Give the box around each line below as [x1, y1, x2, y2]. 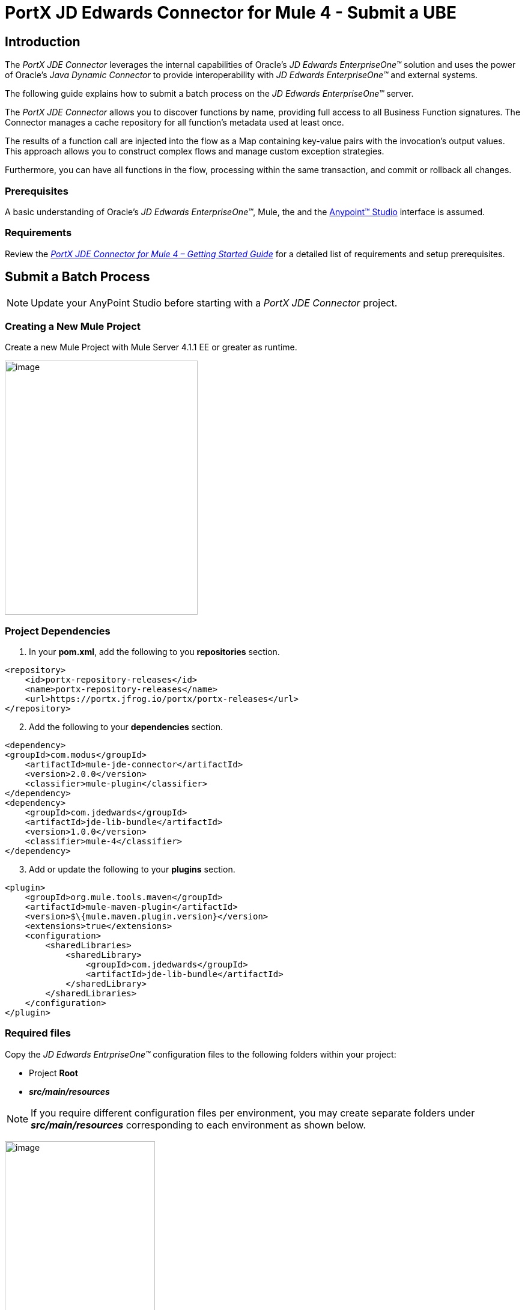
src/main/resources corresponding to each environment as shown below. [31, 1118, 366, 1131]
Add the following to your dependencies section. [29, 722, 223, 733]
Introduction [5, 34, 80, 49]
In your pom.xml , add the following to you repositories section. [29, 647, 280, 657]
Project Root [29, 1067, 78, 1078]
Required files [5, 1027, 71, 1040]
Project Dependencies [5, 624, 111, 637]
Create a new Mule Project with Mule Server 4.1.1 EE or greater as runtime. [5, 342, 297, 353]
